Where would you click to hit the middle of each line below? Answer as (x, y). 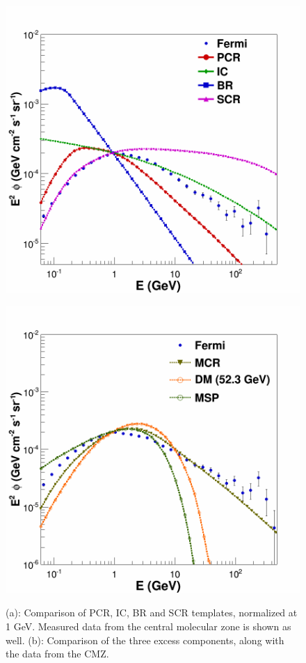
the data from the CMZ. (57, 654)
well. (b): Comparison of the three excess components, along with (145, 640)
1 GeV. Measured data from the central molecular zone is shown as (148, 626)
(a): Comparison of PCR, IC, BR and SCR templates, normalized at (152, 613)
